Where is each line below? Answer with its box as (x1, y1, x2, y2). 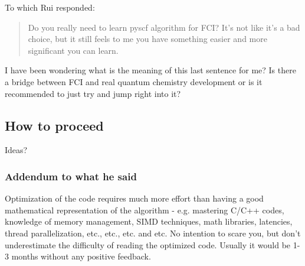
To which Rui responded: (5, 1, 95, 13)
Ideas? (5, 144, 28, 156)
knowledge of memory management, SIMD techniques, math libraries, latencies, (5, 215, 293, 228)
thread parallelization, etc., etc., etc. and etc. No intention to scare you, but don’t (5, 226, 301, 239)
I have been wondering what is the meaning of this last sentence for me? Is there (5, 64, 296, 76)
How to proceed (5, 116, 104, 134)
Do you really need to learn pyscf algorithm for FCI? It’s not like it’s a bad (28, 21, 300, 33)
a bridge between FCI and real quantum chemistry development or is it (5, 75, 263, 87)
